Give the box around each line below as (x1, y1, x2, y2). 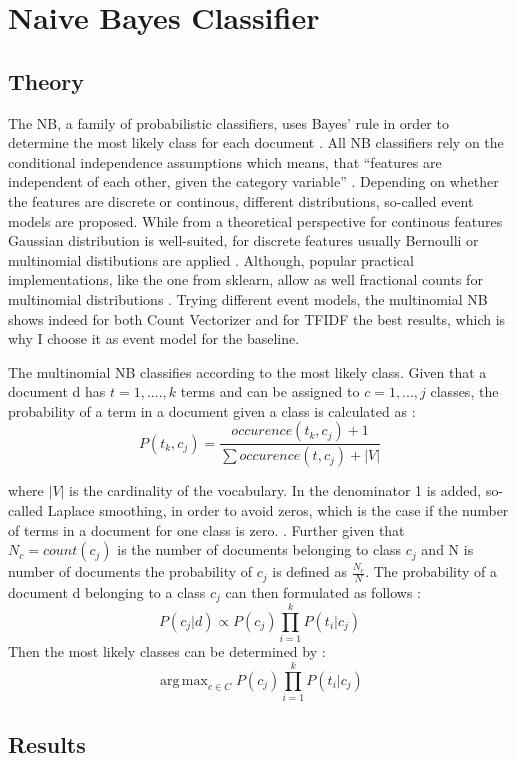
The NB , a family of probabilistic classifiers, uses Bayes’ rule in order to (8, 112, 449, 133)
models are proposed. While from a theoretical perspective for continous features (8, 210, 503, 231)
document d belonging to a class (8, 581, 206, 602)
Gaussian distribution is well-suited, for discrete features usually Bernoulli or (8, 230, 479, 251)
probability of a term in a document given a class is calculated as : (8, 400, 416, 421)
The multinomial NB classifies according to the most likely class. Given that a (8, 361, 487, 382)
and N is (421, 539, 474, 560)
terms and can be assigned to (180, 381, 360, 402)
